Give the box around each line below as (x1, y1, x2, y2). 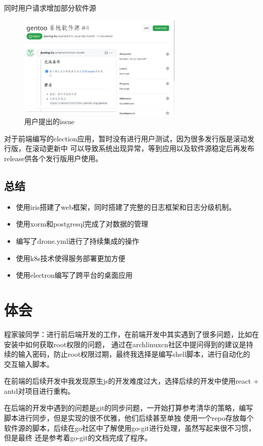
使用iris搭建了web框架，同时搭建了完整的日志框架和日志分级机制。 (16, 201, 236, 212)
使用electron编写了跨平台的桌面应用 (16, 270, 133, 280)
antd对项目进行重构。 (4, 385, 75, 396)
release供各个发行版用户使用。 (4, 153, 103, 164)
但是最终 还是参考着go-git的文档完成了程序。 (4, 432, 152, 443)
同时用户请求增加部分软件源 (4, 3, 96, 13)
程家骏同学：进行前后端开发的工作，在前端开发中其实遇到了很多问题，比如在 (4, 328, 259, 339)
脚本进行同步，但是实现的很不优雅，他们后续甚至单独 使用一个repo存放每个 (4, 413, 254, 423)
